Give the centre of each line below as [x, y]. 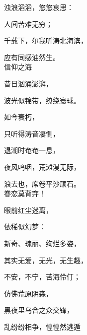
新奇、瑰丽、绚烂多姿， [42, 243]
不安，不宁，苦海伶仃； [42, 277]
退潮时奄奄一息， [32, 150]
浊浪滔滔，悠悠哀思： [39, 7]
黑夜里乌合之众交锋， [39, 310]
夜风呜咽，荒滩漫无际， [42, 167]
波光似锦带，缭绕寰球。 [42, 100]
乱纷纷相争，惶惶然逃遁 [42, 326]
